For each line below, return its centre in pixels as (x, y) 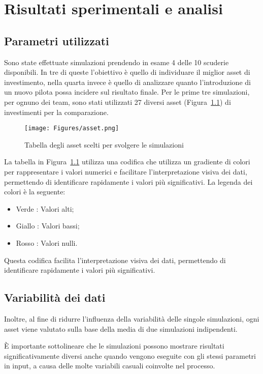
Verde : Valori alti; (45, 208)
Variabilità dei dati (55, 297)
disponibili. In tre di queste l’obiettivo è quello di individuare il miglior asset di (127, 72)
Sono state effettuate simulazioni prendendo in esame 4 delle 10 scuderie (117, 62)
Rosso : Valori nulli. (47, 242)
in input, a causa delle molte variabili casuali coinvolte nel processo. (110, 366)
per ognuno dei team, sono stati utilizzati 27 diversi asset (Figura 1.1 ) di (118, 102)
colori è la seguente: (35, 192)
